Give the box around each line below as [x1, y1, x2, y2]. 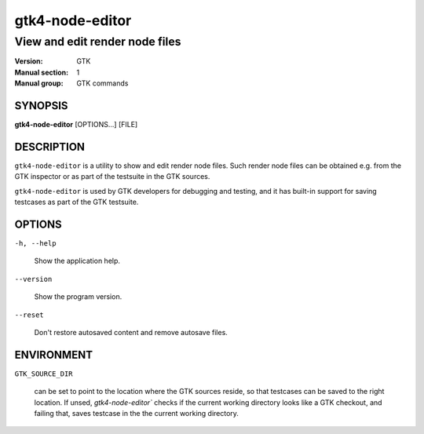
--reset [14, 310, 45, 319]
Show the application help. [34, 256, 121, 266]
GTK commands [76, 78, 129, 88]
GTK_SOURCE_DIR [14, 369, 74, 378]
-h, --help [14, 239, 57, 248]
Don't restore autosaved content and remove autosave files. [34, 328, 228, 337]
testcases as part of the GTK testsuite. [14, 197, 139, 207]
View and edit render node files [14, 35, 181, 49]
